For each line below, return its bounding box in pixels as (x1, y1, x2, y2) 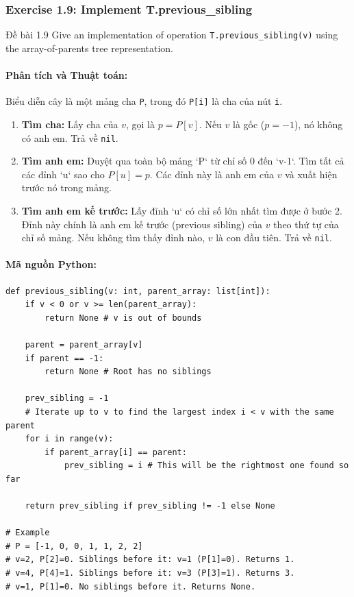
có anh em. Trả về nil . (21, 130, 118, 145)
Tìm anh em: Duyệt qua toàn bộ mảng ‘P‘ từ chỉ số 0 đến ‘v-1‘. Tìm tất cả (21, 154, 344, 168)
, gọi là (126, 117, 155, 131)
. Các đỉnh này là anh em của (149, 167, 275, 181)
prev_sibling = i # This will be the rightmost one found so (64, 461, 349, 471)
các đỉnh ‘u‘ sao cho (21, 167, 105, 181)
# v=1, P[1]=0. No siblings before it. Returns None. (5, 581, 256, 592)
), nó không (294, 117, 343, 131)
